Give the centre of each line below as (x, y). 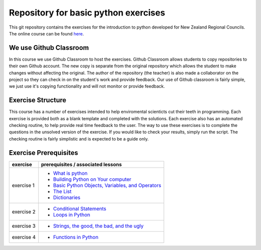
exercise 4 (24, 237)
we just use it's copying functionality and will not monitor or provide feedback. (87, 86)
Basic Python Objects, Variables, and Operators (107, 185)
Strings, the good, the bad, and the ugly (98, 226)
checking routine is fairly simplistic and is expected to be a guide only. (79, 139)
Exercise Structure (38, 100)
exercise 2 (24, 212)
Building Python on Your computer (92, 179)
